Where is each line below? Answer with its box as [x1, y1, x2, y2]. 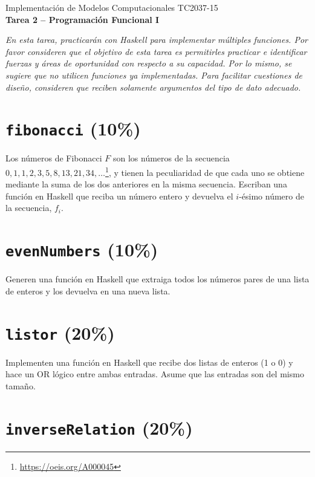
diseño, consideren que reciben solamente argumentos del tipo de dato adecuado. [5, 80, 301, 93]
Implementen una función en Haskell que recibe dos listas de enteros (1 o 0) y [5, 355, 293, 368]
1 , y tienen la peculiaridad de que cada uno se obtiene [105, 164, 305, 178]
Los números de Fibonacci [5, 152, 102, 164]
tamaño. [5, 379, 36, 392]
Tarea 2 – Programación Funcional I [5, 13, 160, 25]
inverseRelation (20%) [5, 415, 193, 440]
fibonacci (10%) [5, 116, 141, 141]
